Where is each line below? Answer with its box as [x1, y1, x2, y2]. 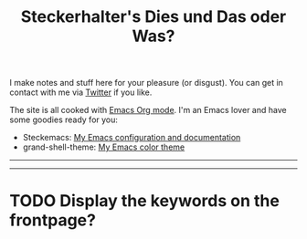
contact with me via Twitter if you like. [9, 87, 153, 98]
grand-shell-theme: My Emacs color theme [22, 141, 185, 152]
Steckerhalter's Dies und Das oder [20, 6, 287, 27]
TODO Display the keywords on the [9, 191, 281, 212]
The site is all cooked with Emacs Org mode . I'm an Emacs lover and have [9, 105, 287, 116]
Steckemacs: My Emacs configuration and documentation [22, 132, 241, 143]
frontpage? [9, 210, 96, 231]
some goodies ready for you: [9, 114, 119, 125]
